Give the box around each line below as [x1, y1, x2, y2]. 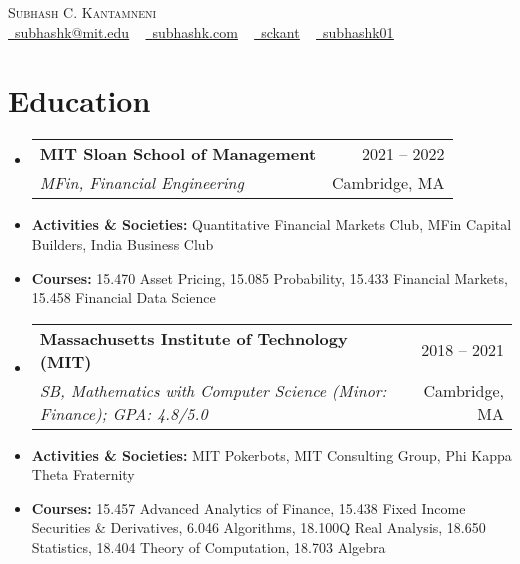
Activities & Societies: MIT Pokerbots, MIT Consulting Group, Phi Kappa [31, 444, 512, 465]
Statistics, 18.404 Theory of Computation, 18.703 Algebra [31, 537, 386, 558]
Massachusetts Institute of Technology [39, 326, 348, 350]
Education [8, 80, 151, 121]
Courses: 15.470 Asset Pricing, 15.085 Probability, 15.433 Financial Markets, [31, 267, 508, 288]
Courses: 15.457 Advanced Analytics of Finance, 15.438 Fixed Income [31, 497, 466, 518]
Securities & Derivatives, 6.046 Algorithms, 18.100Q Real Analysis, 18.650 [31, 517, 486, 538]
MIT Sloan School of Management [39, 142, 317, 166]
